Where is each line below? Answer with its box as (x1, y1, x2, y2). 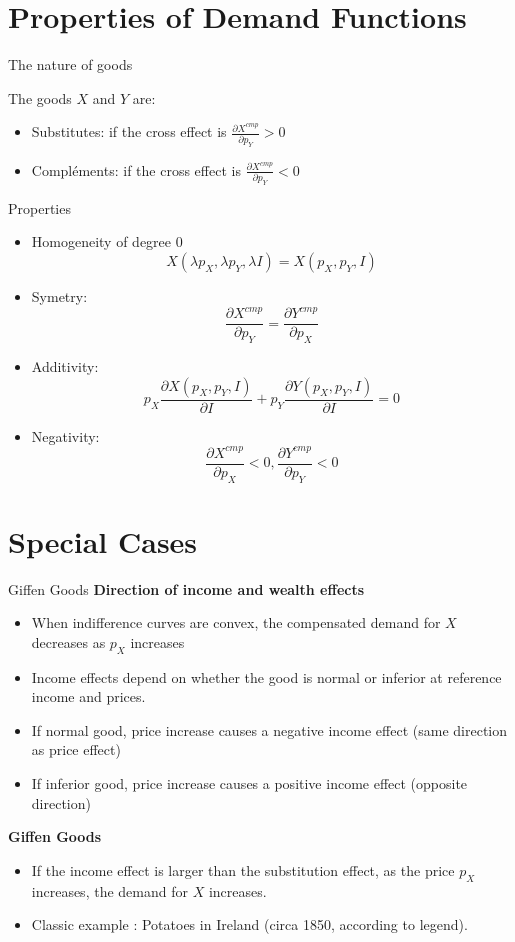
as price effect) (31, 739, 121, 760)
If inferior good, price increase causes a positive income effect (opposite (31, 773, 468, 794)
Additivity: (31, 355, 99, 376)
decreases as (31, 631, 106, 652)
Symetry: (31, 286, 88, 307)
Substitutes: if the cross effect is (31, 121, 227, 142)
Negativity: (31, 425, 100, 446)
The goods (8, 87, 72, 108)
